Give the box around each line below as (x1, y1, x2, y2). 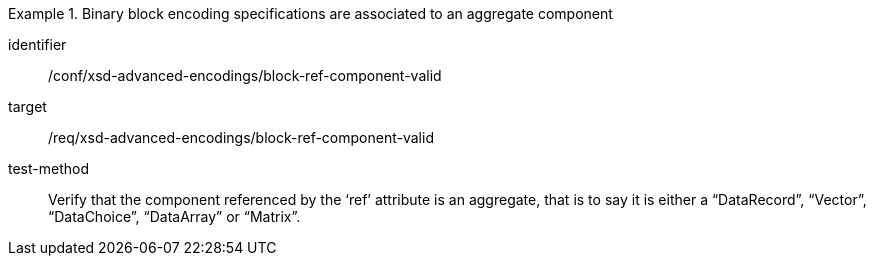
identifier (8, 36, 67, 53)
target (8, 98, 47, 115)
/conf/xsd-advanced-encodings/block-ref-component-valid (48, 67, 442, 84)
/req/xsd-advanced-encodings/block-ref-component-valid (48, 129, 434, 146)
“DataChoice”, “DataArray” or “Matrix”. (48, 208, 301, 225)
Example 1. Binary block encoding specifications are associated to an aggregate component (8, 5, 613, 22)
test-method (8, 160, 89, 177)
